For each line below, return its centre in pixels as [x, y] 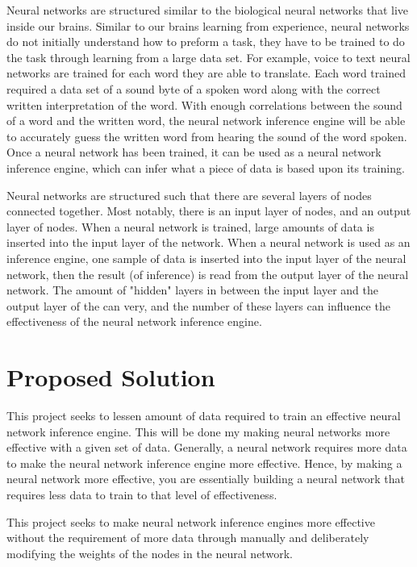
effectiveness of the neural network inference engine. [134, 321]
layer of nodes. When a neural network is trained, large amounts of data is [190, 226]
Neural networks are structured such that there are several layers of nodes [189, 195]
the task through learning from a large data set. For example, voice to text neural [208, 57]
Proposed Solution [111, 377]
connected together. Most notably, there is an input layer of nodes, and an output [209, 211]
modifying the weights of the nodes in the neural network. [150, 553]
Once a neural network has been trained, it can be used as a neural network [194, 152]
